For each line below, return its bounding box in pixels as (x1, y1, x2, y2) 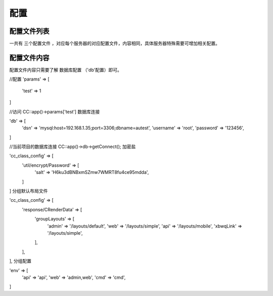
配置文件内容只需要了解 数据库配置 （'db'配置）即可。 (9, 66, 122, 73)
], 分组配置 (9, 258, 32, 264)
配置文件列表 (9, 27, 50, 35)
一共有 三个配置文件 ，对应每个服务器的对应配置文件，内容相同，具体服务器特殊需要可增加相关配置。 (9, 41, 220, 47)
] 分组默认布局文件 (9, 188, 48, 194)
